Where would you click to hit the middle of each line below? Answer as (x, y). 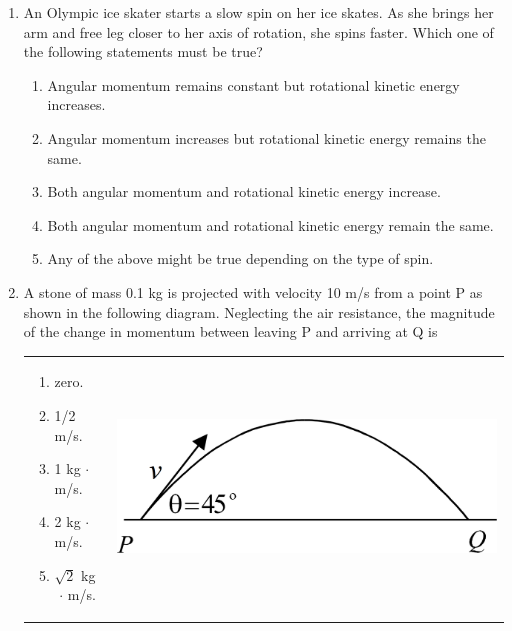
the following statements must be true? (143, 51)
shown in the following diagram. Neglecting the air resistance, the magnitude (259, 311)
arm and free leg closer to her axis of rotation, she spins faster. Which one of (258, 31)
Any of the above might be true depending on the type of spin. (240, 258)
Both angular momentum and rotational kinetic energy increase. (244, 191)
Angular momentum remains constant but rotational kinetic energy (253, 84)
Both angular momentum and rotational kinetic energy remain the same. (270, 224)
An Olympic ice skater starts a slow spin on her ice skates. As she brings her (258, 12)
